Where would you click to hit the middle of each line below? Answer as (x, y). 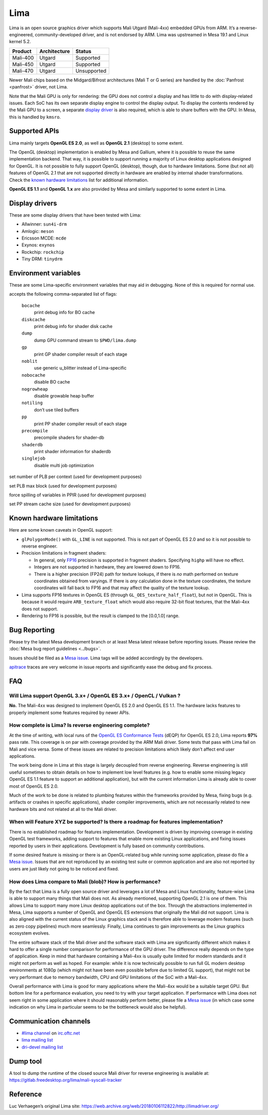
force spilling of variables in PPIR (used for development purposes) (78, 495)
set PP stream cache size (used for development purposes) (70, 504)
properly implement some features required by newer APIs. (69, 713)
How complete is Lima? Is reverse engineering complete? (79, 725)
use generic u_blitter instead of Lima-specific (80, 368)
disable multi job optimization (64, 465)
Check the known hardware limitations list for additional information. (79, 180)
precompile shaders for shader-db (69, 438)
